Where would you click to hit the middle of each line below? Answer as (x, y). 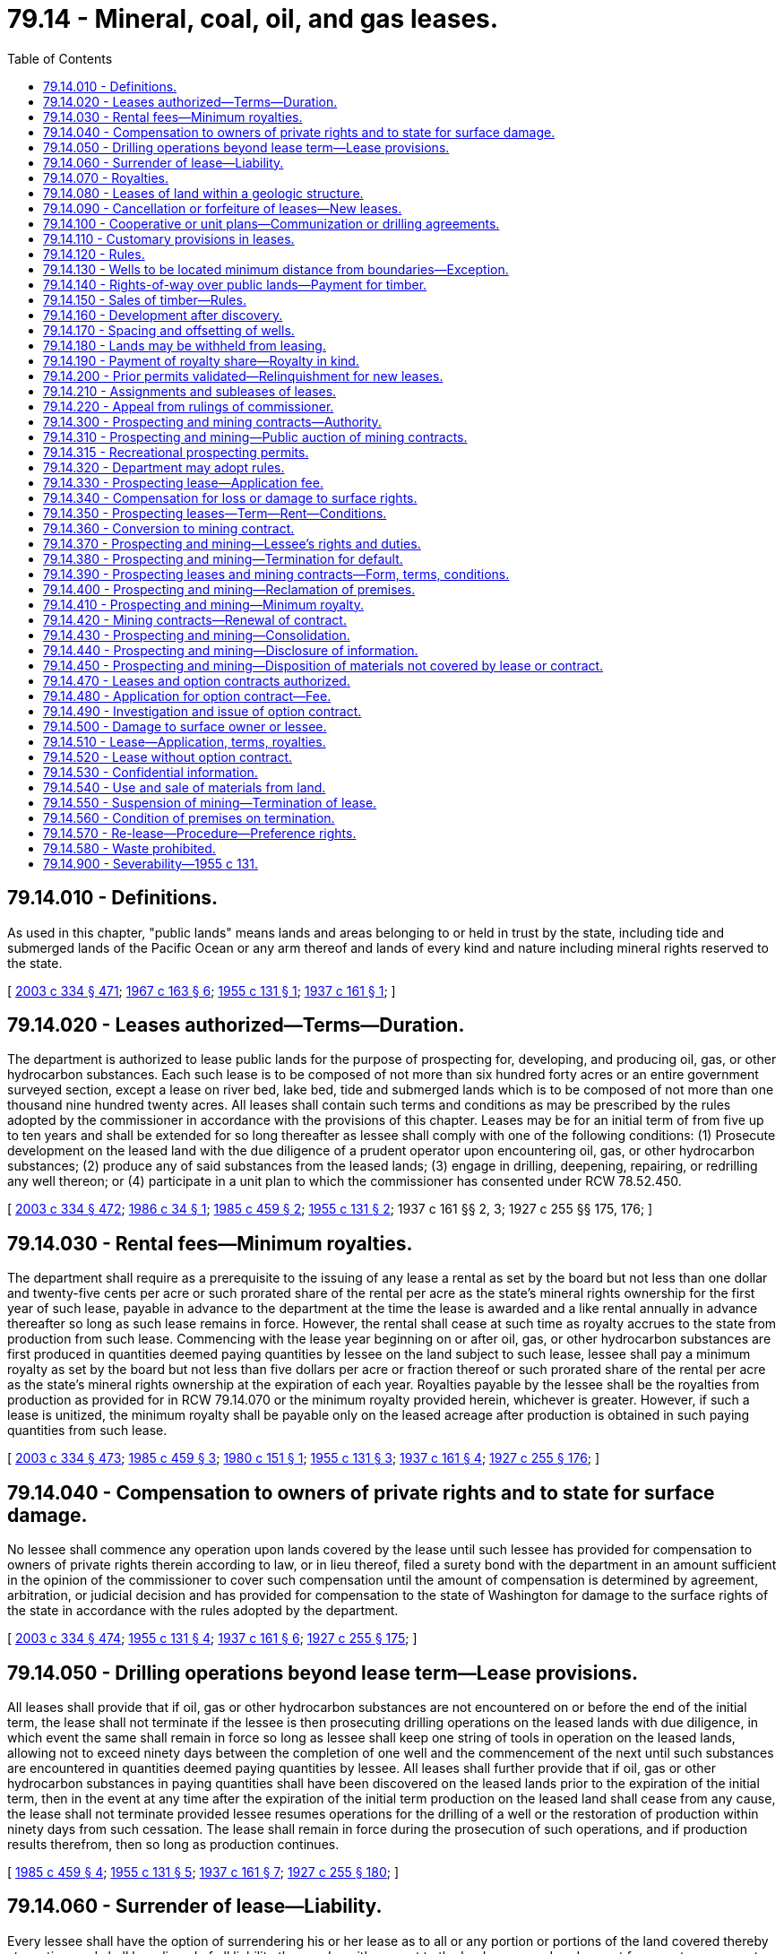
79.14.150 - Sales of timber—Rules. (145, 299)
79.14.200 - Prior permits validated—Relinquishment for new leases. (243, 376)
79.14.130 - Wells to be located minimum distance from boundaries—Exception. (276, 269)
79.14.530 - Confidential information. (151, 772)
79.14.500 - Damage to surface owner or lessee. (185, 726)
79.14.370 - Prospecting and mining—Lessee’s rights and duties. (232, 543)
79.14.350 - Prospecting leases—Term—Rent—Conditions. (215, 513)
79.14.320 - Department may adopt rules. (164, 467)
